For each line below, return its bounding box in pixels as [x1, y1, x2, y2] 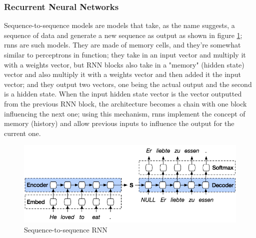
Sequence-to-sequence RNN [24, 224, 107, 234]
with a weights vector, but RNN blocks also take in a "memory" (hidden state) [4, 59, 244, 69]
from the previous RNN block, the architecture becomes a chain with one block [4, 98, 247, 108]
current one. [4, 127, 41, 138]
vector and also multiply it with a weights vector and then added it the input [4, 69, 241, 79]
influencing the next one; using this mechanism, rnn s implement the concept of [4, 108, 245, 118]
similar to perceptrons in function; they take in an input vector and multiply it [4, 49, 246, 59]
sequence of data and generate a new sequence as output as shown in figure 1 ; [4, 29, 242, 40]
